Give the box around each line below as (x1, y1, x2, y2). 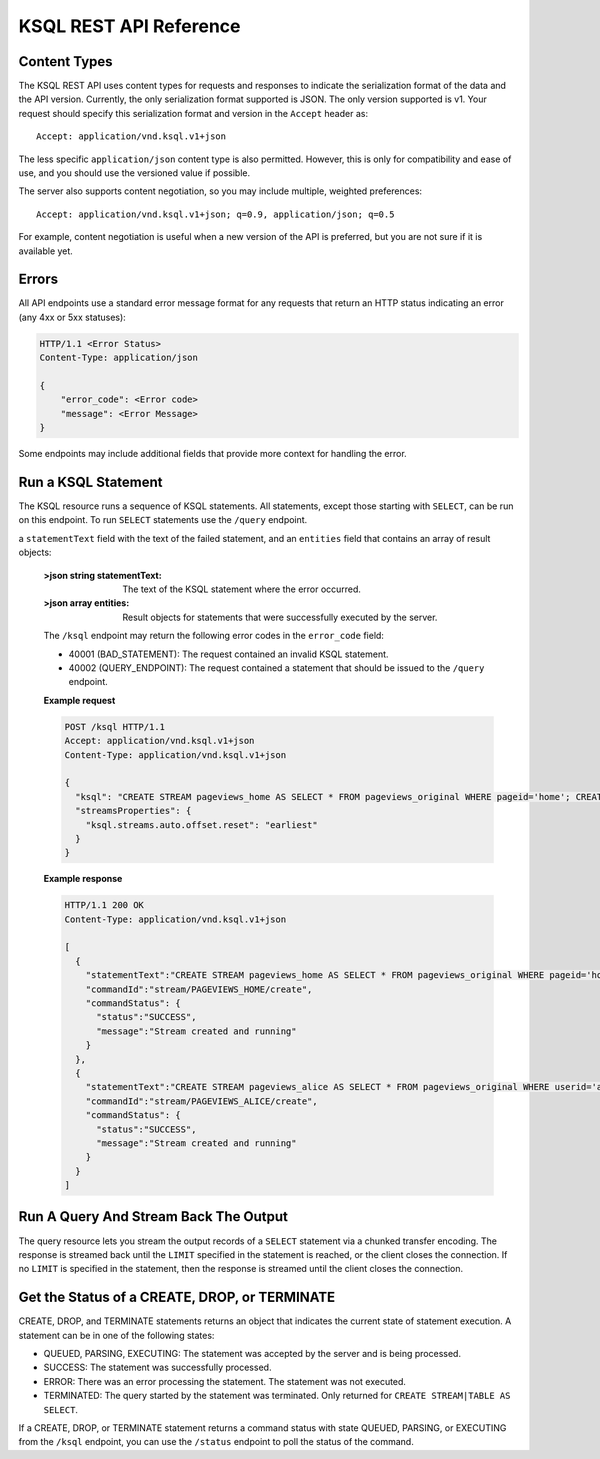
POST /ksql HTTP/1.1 (64, 721, 165, 732)
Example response (43, 873, 123, 885)
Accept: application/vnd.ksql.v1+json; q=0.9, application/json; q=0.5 (36, 208, 395, 220)
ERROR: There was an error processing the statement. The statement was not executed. (43, 1375, 407, 1387)
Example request (43, 694, 116, 706)
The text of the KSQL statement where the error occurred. (122, 583, 362, 595)
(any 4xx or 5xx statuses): (18, 311, 127, 323)
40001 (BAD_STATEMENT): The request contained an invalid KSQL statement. (68, 648, 389, 660)
